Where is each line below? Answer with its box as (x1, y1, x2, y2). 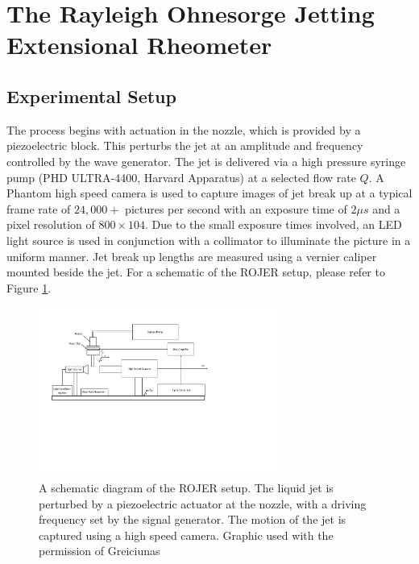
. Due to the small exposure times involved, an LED (145, 216, 402, 233)
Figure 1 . (6, 279, 52, 296)
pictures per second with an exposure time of (125, 200, 347, 217)
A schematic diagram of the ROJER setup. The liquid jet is (39, 479, 334, 496)
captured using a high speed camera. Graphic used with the (39, 526, 334, 543)
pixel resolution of (6, 216, 95, 233)
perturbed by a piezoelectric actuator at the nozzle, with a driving (39, 495, 367, 512)
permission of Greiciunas (39, 542, 160, 559)
